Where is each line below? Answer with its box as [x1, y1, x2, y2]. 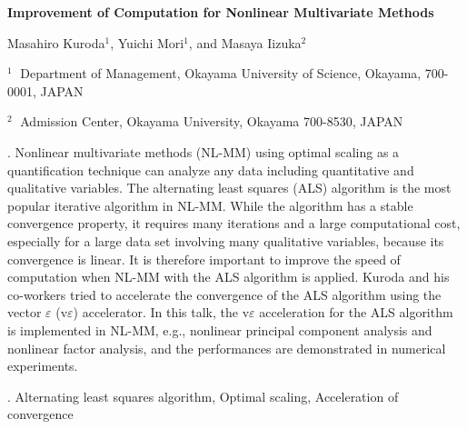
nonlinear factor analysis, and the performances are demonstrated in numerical [7, 338, 446, 357]
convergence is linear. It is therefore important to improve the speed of [7, 249, 401, 268]
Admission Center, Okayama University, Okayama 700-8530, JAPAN [20, 112, 403, 131]
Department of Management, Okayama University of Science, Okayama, [20, 64, 422, 83]
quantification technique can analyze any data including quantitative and [7, 160, 414, 179]
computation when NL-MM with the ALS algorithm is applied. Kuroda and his [7, 267, 450, 286]
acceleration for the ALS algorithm [259, 303, 453, 322]
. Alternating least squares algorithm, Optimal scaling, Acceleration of [7, 386, 399, 405]
